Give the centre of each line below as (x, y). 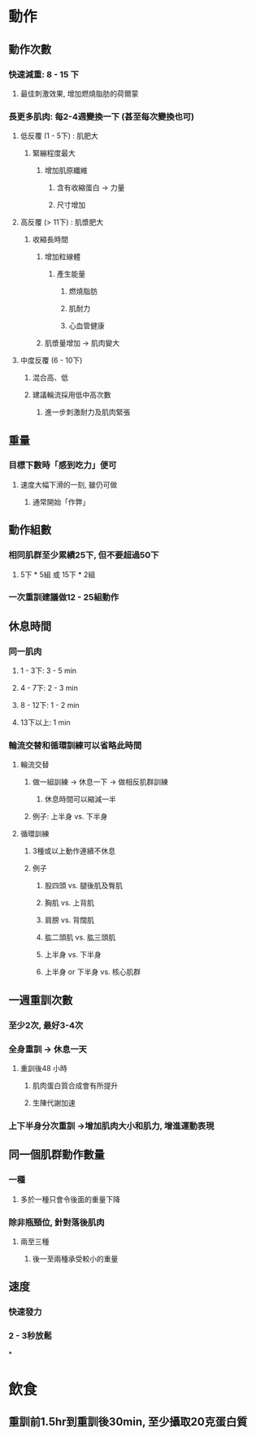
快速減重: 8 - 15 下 (44, 74)
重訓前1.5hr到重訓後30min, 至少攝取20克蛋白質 (128, 1422)
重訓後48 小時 (43, 1069)
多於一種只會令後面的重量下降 (70, 1199)
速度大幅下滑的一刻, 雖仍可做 (69, 484)
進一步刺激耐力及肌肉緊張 (87, 412)
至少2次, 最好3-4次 (46, 1025)
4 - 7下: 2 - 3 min (49, 688)
